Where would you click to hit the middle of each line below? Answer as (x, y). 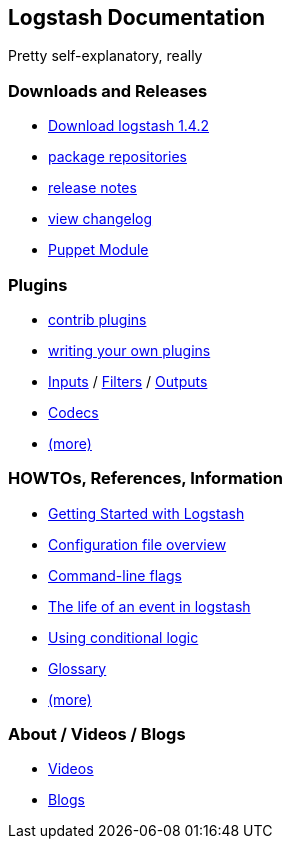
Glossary (77, 668)
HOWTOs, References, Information (145, 478)
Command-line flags (115, 575)
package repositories (117, 157)
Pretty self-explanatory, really (105, 56)
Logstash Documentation (137, 17)
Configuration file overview (137, 544)
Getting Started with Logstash (146, 513)
